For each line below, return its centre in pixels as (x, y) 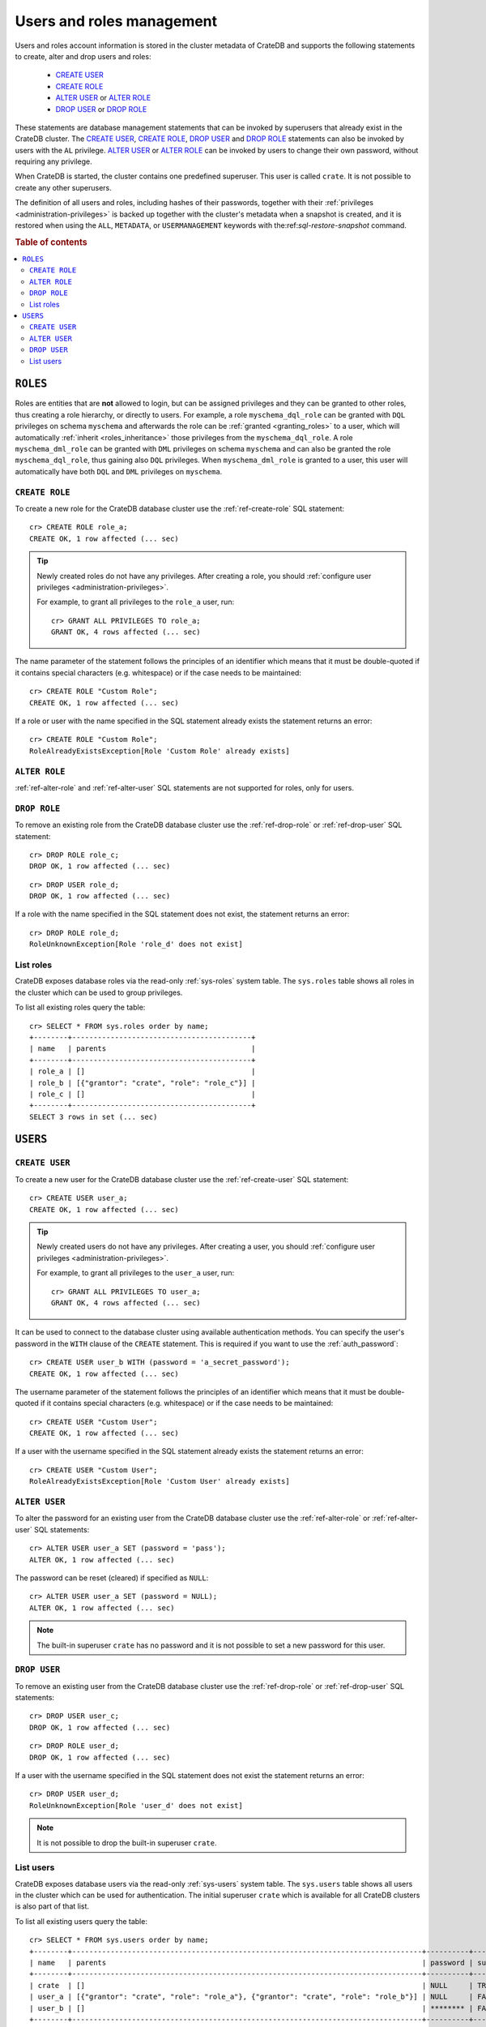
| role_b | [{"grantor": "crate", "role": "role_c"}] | (143, 1083)
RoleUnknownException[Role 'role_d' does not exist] (136, 944)
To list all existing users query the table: (81, 1921)
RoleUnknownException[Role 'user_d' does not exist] (136, 1805)
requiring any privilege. (53, 161)
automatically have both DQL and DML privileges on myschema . (119, 471)
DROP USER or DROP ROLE (101, 109)
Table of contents (51, 242)
